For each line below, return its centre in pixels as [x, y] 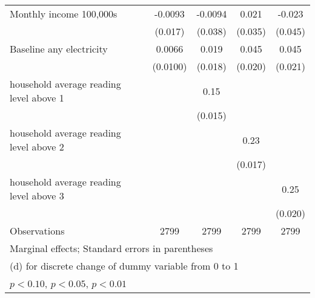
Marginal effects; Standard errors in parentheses [111, 248]
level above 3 [37, 196]
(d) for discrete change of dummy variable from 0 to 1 [124, 266]
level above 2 [37, 147]
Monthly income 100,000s [64, 14]
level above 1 [37, 98]
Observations [37, 231]
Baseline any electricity [59, 49]
